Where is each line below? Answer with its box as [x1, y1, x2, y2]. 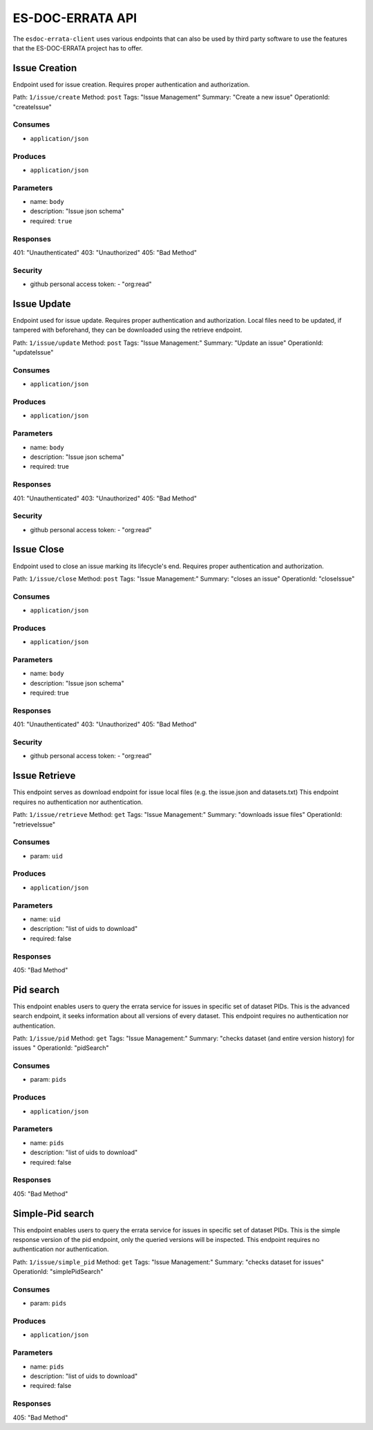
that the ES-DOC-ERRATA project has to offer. [12, 44, 143, 52]
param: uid [30, 852, 64, 860]
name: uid [30, 914, 61, 923]
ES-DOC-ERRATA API [12, 10, 137, 26]
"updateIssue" [12, 348, 54, 357]
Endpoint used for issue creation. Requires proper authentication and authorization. [12, 80, 250, 88]
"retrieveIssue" [12, 820, 56, 829]
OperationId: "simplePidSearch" [12, 1268, 104, 1276]
